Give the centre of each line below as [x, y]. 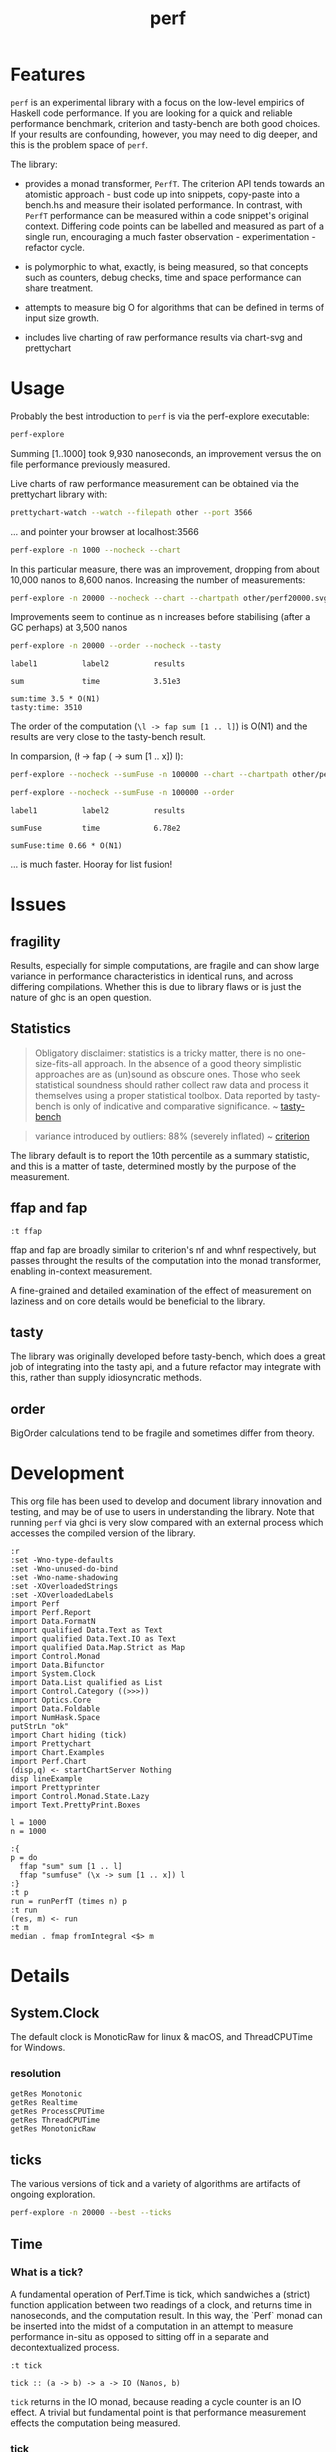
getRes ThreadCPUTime [55, 2120]
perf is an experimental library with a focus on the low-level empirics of [157, 102]
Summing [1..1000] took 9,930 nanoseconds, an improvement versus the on [166, 453]
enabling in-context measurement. [81, 1271]
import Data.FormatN [53, 1622]
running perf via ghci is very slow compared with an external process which [167, 1523]
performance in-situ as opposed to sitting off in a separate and [140, 2336]
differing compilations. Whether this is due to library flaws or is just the [156, 986]
